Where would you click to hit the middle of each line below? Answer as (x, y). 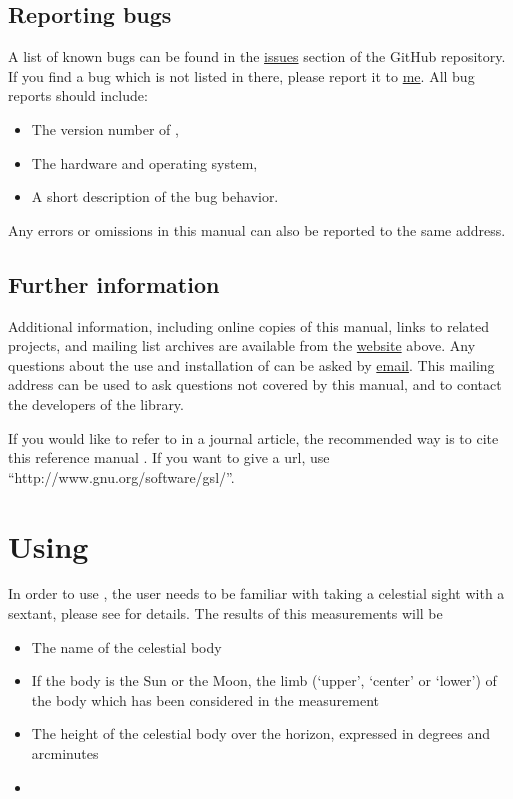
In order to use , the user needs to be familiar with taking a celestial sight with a (256, 593)
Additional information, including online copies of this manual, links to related (249, 325)
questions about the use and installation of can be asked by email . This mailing (251, 364)
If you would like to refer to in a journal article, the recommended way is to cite (253, 437)
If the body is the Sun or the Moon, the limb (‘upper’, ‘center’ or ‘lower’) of (264, 680)
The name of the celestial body (126, 646)
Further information (114, 283)
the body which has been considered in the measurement (205, 699)
